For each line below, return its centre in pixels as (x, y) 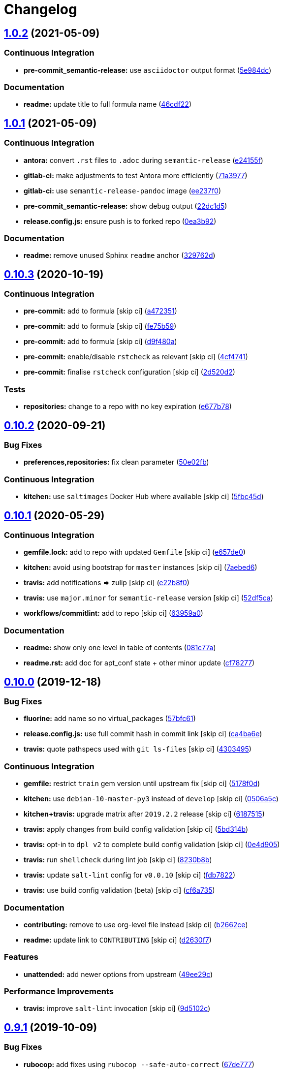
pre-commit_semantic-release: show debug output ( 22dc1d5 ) (126, 206)
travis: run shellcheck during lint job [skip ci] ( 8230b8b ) (118, 860)
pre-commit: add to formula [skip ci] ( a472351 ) (100, 311)
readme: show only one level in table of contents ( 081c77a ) (120, 648)
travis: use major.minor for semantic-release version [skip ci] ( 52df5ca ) (148, 598)
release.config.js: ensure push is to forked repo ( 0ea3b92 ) (120, 221)
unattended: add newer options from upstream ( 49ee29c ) (118, 974)
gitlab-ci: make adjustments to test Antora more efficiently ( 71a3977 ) (136, 175)
